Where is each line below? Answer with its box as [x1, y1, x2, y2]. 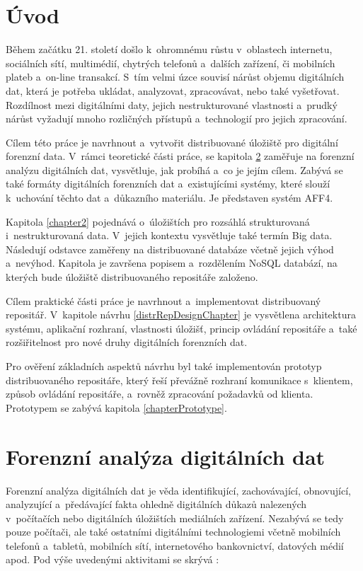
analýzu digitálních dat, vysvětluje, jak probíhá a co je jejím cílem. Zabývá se [6, 162, 343, 177]
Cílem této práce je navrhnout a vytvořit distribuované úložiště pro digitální [6, 134, 338, 149]
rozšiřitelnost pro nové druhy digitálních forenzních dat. [6, 335, 248, 350]
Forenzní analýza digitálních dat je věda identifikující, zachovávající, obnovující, [6, 483, 351, 497]
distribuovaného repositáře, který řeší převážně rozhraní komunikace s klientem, [6, 372, 353, 387]
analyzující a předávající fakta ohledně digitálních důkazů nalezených [6, 497, 307, 512]
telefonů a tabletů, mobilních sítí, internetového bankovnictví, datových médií [6, 538, 344, 553]
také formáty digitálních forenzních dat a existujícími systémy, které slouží [6, 176, 330, 191]
